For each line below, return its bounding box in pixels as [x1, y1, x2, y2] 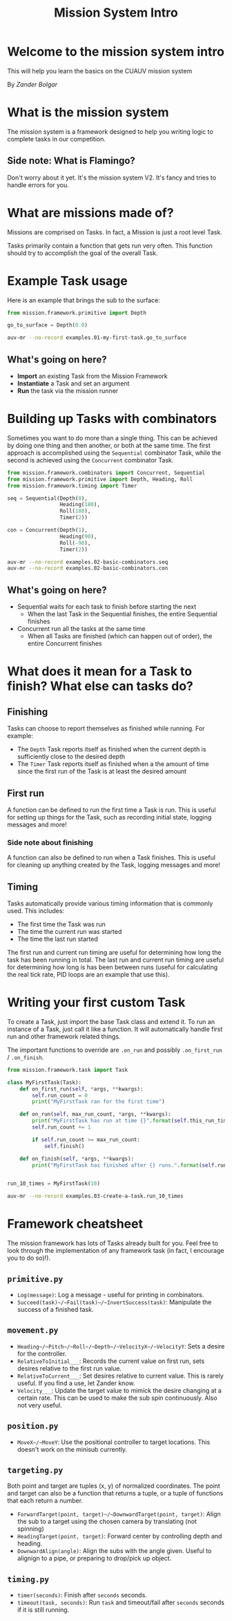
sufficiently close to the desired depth [17, 752, 126, 761]
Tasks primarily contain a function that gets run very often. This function [7, 241, 213, 250]
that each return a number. [7, 1496, 84, 1505]
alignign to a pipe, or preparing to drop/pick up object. [17, 1554, 172, 1563]
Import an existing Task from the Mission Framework [17, 372, 168, 380]
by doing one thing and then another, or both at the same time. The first [7, 441, 211, 449]
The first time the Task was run [17, 920, 106, 928]
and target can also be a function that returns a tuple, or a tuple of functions [7, 1489, 224, 1498]
